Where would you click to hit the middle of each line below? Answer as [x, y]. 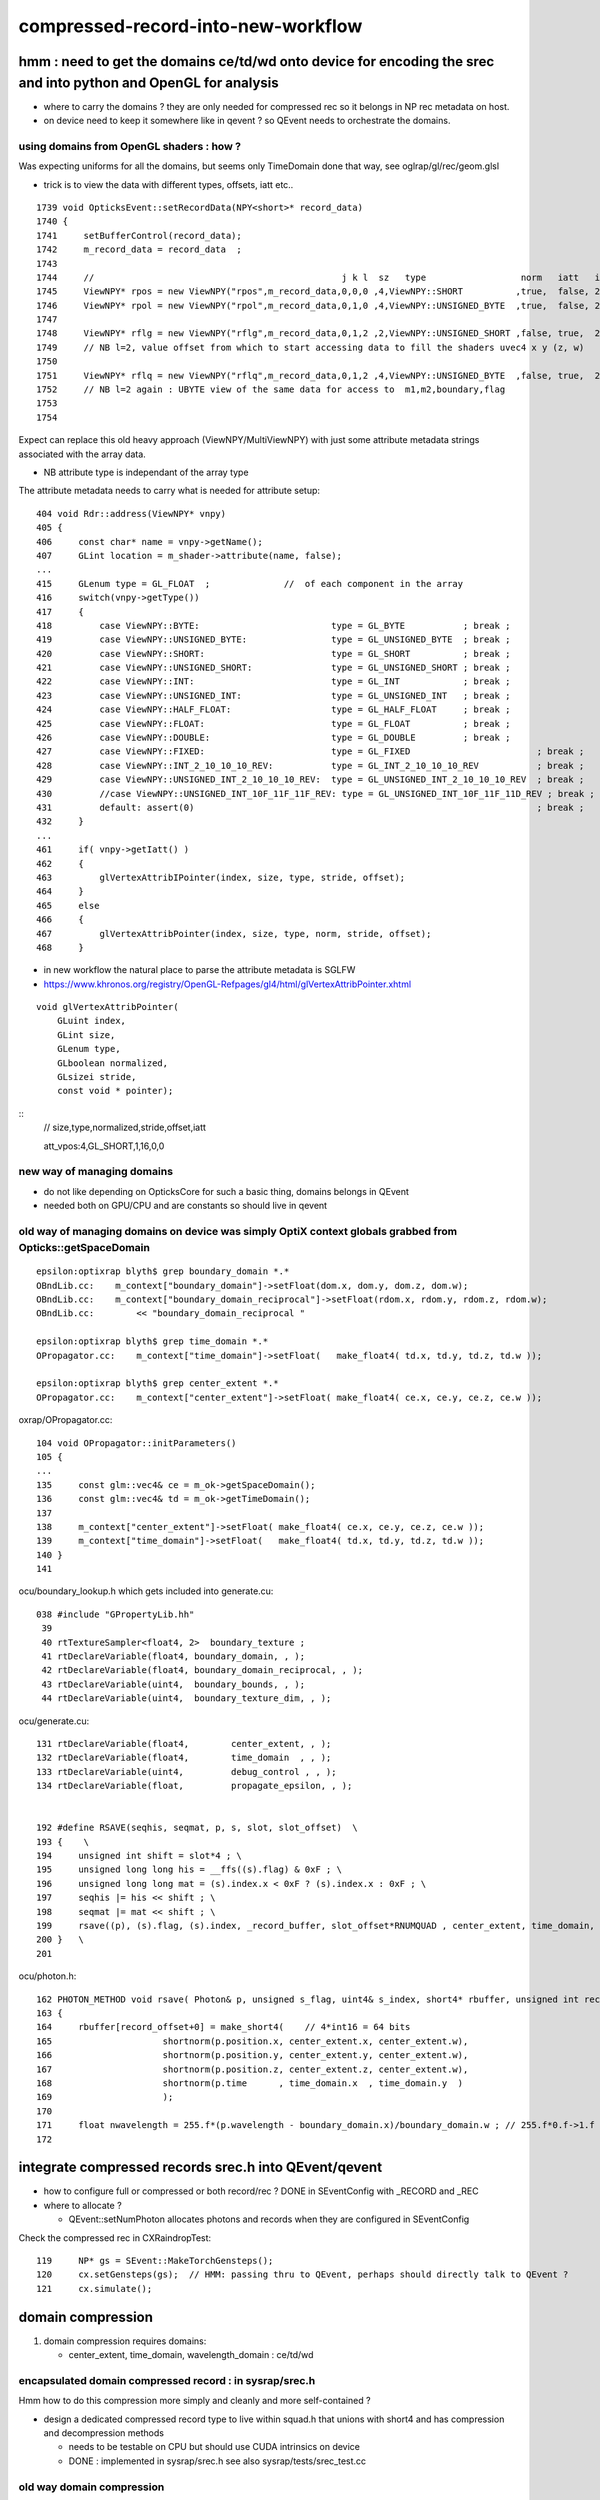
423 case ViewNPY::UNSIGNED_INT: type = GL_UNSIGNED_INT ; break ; [273, 695]
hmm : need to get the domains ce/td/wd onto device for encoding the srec [256, 61]
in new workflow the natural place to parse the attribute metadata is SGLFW [199, 970]
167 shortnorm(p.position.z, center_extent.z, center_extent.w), [252, 2069]
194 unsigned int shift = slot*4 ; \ [139, 1856]
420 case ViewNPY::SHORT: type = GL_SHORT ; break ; [273, 653]
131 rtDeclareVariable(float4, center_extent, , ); [184, 1743]
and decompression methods [104, 2432]
